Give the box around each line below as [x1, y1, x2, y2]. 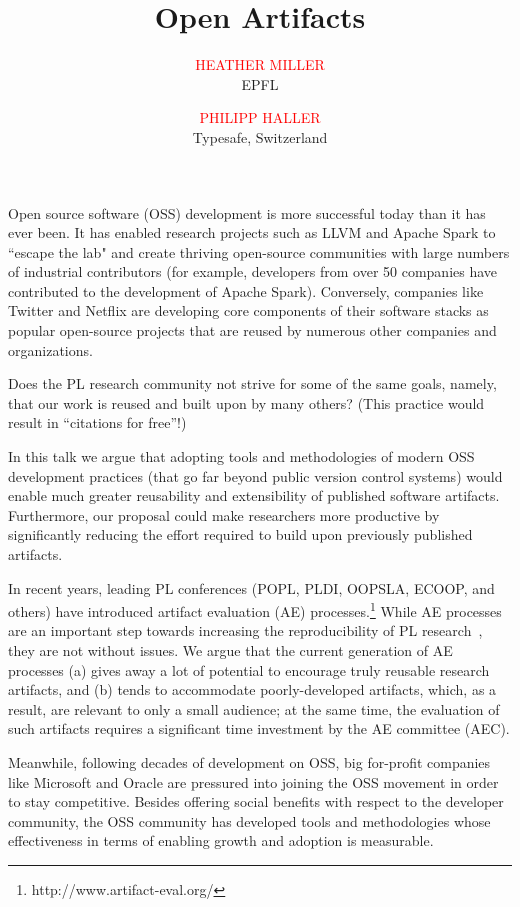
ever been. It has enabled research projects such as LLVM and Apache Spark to [8, 222, 496, 243]
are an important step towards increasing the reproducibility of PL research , [8, 620, 483, 641]
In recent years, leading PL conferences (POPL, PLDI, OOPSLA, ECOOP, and [8, 577, 495, 598]
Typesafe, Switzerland [192, 126, 328, 147]
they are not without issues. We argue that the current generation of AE [8, 640, 453, 661]
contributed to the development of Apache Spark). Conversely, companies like [8, 280, 484, 301]
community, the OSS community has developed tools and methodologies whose [8, 810, 491, 831]
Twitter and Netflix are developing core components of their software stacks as [8, 300, 489, 321]
